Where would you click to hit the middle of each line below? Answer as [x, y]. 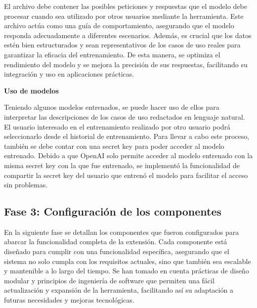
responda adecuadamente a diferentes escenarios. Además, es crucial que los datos [128, 35]
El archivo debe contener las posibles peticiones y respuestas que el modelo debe [126, 6]
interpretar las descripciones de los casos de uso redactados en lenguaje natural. [125, 116]
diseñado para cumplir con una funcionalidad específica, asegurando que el [117, 251]
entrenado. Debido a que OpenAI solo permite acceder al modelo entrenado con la [128, 155]
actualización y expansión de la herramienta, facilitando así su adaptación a [119, 290]
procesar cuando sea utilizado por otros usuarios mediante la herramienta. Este [124, 16]
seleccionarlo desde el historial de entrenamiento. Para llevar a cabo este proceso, [127, 136]
